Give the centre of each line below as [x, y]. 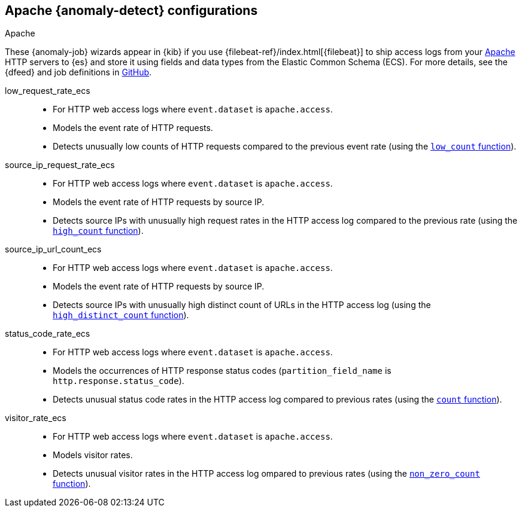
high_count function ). [98, 231]
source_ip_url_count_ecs [53, 249]
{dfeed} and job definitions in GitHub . [78, 72]
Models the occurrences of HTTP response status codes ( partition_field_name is [222, 371]
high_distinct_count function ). [121, 315]
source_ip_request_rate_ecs [60, 165]
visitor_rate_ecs [36, 418]
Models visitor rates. [93, 455]
